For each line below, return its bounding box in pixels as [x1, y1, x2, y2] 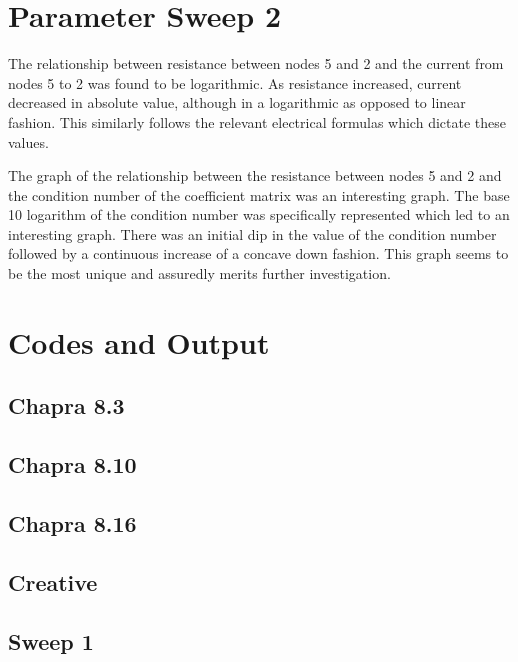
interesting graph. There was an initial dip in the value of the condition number [8, 223, 497, 244]
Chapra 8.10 [8, 449, 137, 480]
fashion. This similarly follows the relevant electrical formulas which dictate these [8, 111, 506, 132]
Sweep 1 [8, 625, 94, 656]
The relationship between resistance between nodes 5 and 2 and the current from [8, 53, 504, 74]
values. [8, 131, 49, 152]
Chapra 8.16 [8, 507, 137, 538]
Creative [8, 566, 98, 597]
